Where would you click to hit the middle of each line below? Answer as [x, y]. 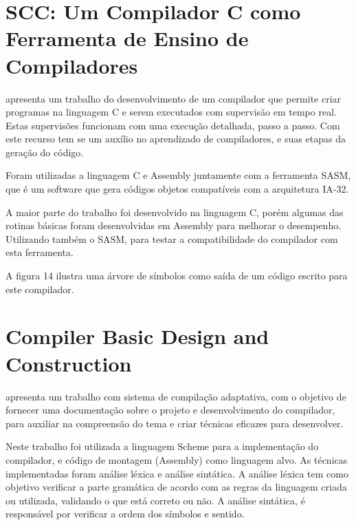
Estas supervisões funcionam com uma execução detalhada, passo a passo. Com [173, 125]
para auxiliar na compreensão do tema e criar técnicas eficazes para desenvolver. [175, 423]
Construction [69, 363]
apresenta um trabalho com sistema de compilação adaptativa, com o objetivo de [176, 396]
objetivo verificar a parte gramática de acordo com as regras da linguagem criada [176, 487]
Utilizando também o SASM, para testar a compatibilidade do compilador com [172, 238]
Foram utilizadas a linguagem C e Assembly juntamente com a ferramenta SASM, [178, 175]
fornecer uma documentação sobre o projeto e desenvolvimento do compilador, [170, 410]
